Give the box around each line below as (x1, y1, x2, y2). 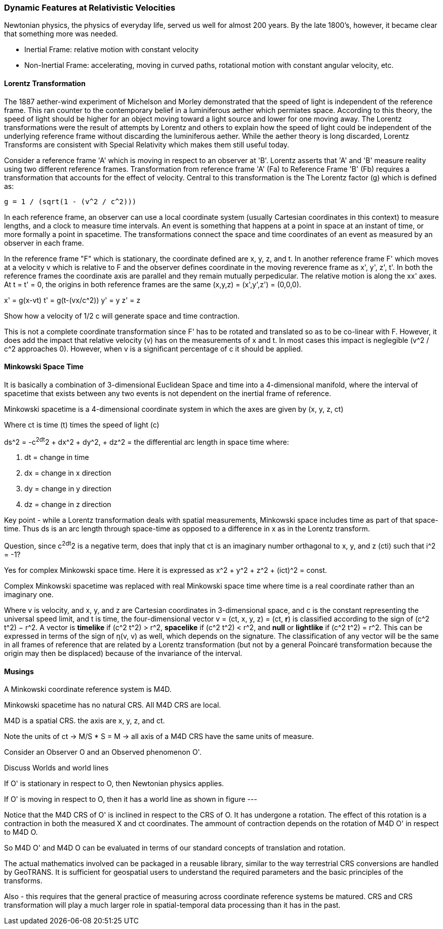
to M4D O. (4, 828, 38, 837)
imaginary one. (4, 590, 54, 599)
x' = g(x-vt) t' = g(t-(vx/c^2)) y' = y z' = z (4, 295, 141, 304)
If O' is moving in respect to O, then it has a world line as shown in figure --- (4, 795, 257, 804)
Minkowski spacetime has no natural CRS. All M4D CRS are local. (4, 701, 221, 710)
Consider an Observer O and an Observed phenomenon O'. (4, 748, 202, 757)
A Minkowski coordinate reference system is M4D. (4, 685, 172, 694)
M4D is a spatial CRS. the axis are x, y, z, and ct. (4, 716, 165, 725)
